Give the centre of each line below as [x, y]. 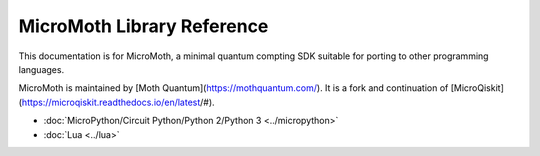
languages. [41, 69]
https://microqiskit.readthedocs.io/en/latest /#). [118, 102]
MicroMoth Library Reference [143, 26]
